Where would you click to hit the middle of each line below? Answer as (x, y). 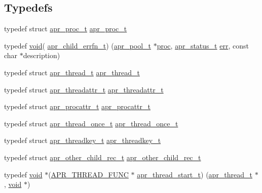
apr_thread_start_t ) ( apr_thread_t (195, 174)
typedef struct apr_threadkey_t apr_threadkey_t (83, 140)
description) (42, 55)
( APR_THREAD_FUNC (88, 174)
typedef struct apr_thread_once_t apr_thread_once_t (91, 123)
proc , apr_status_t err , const (203, 45)
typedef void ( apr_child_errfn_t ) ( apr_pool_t (78, 45)
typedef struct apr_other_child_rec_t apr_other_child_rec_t (103, 157)
